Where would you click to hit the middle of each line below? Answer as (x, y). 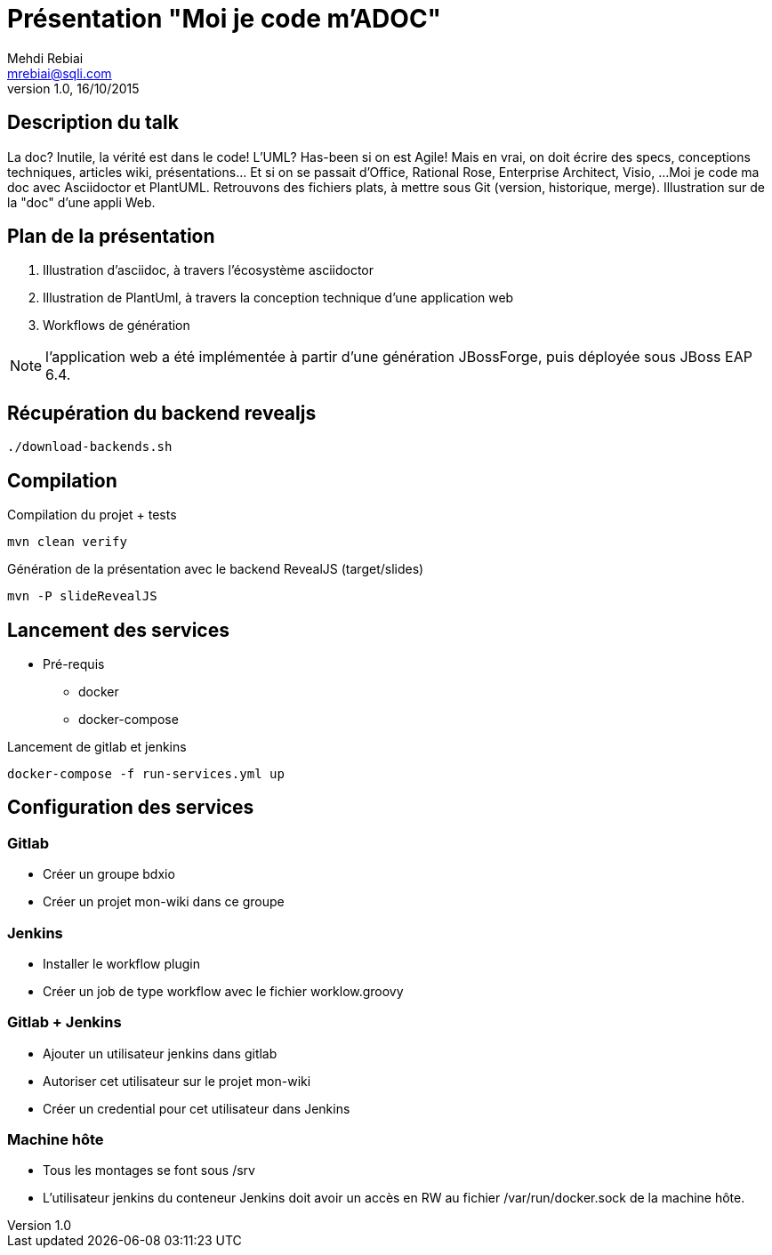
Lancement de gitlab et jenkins (97, 746)
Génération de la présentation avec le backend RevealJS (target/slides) (216, 569)
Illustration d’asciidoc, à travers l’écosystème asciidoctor (208, 270)
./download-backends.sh (90, 447)
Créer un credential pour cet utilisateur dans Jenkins (197, 1108)
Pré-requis (74, 664)
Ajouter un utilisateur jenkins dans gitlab (160, 1053)
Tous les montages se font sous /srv (149, 1171)
